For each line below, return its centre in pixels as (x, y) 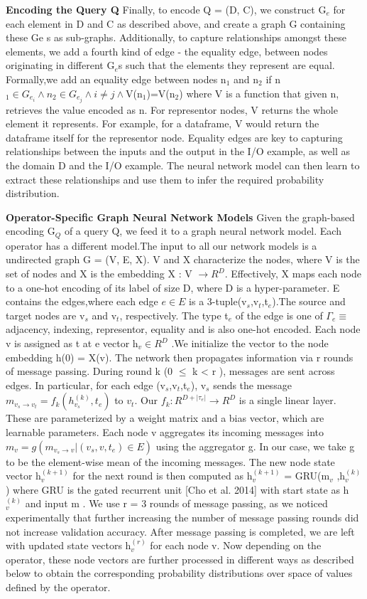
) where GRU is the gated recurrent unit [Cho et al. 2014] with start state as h (177, 489)
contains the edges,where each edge (82, 301)
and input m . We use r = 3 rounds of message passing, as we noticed (176, 503)
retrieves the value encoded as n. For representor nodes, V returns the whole (172, 109)
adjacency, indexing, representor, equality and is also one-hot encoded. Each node (183, 329)
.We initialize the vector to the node (250, 343)
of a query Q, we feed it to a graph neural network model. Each (203, 231)
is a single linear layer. (287, 400)
